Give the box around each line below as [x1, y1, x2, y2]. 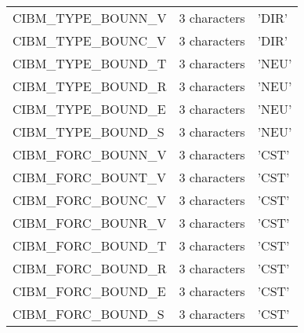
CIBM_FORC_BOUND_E [13, 282, 166, 300]
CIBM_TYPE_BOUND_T [13, 54, 167, 72]
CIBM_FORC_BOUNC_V [13, 191, 166, 209]
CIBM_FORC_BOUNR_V [13, 214, 167, 232]
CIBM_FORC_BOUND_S [13, 305, 165, 323]
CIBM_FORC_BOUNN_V [13, 145, 167, 163]
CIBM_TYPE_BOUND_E [13, 100, 166, 118]
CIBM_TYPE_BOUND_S [13, 123, 165, 141]
